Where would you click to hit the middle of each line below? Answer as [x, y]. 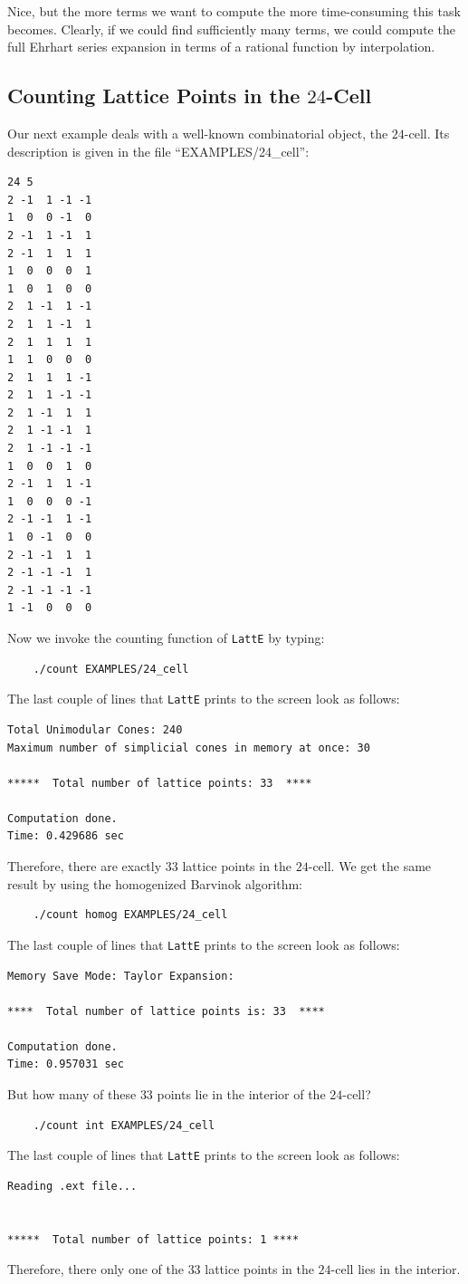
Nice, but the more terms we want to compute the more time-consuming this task [234, 11]
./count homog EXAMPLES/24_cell [130, 915]
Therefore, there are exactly [85, 866]
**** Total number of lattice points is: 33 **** [166, 1011]
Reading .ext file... [72, 1186]
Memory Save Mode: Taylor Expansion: [121, 976]
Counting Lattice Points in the [154, 96]
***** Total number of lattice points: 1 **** [153, 1239]
